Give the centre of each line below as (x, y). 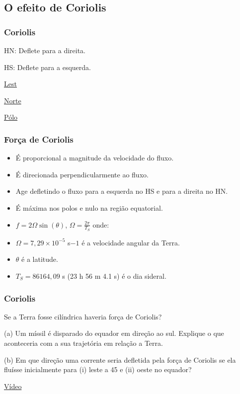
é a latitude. (40, 259)
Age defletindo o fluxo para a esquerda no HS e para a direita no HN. (122, 191)
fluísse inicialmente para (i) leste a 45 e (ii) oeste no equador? (98, 369)
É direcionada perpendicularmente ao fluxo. (82, 174)
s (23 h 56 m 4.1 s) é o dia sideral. (114, 276)
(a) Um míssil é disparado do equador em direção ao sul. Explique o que (114, 333)
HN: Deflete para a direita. (45, 50)
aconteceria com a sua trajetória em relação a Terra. (83, 343)
